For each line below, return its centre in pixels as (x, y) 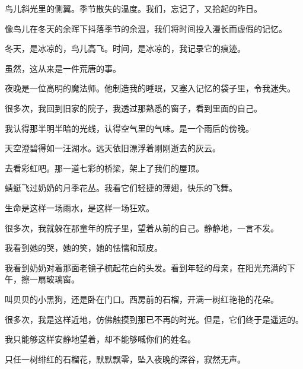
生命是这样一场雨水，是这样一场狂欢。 (79, 207)
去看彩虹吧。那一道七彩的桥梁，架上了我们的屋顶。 (104, 168)
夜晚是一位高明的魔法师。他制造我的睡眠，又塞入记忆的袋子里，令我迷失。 (150, 88)
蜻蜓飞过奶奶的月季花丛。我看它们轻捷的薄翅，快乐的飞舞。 (121, 188)
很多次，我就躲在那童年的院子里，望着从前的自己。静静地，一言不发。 (142, 228)
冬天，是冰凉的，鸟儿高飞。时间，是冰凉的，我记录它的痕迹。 (125, 48)
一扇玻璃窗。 (54, 279)
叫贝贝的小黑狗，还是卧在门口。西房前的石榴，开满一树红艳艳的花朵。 (142, 299)
